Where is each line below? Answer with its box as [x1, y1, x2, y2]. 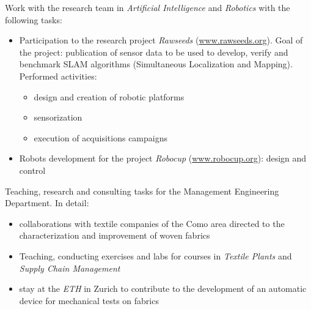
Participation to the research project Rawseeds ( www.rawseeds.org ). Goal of [19, 34, 303, 47]
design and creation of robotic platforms [34, 90, 185, 103]
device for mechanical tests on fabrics [19, 294, 159, 307]
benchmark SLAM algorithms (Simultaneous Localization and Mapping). [19, 58, 293, 70]
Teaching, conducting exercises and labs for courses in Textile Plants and [19, 249, 292, 262]
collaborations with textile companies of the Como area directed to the [19, 217, 285, 229]
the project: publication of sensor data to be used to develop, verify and [19, 45, 288, 58]
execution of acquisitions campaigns [34, 131, 167, 144]
